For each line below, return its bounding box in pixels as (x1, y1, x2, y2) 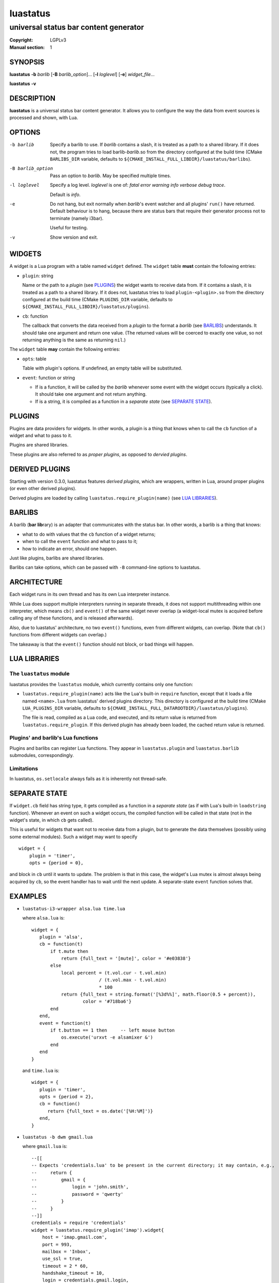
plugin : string (22, 273, 54, 279)
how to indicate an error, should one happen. (22, 546, 117, 552)
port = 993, (42, 1241, 72, 1247)
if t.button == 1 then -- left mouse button (50, 1027, 175, 1033)
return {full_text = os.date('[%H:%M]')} (47, 1108, 153, 1114)
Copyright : (9, 37, 33, 43)
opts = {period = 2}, (39, 1094, 94, 1100)
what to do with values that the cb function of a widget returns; (22, 531, 156, 537)
